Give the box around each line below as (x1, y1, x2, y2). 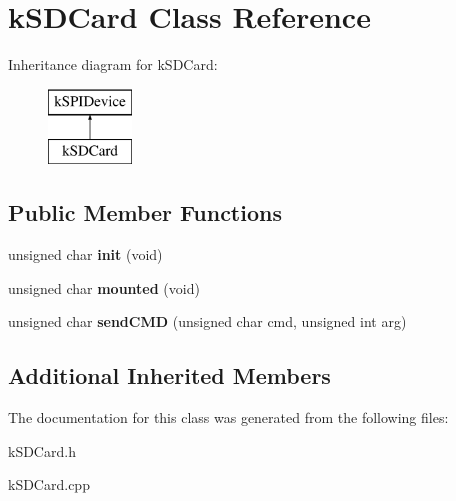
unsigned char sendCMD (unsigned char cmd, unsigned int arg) (8, 311, 407, 332)
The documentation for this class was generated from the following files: (8, 407, 449, 428)
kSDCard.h (8, 440, 76, 461)
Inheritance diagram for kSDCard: (8, 54, 218, 75)
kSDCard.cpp (8, 474, 90, 495)
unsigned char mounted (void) (8, 277, 200, 298)
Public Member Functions (8, 197, 282, 228)
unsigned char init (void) (8, 244, 163, 265)
